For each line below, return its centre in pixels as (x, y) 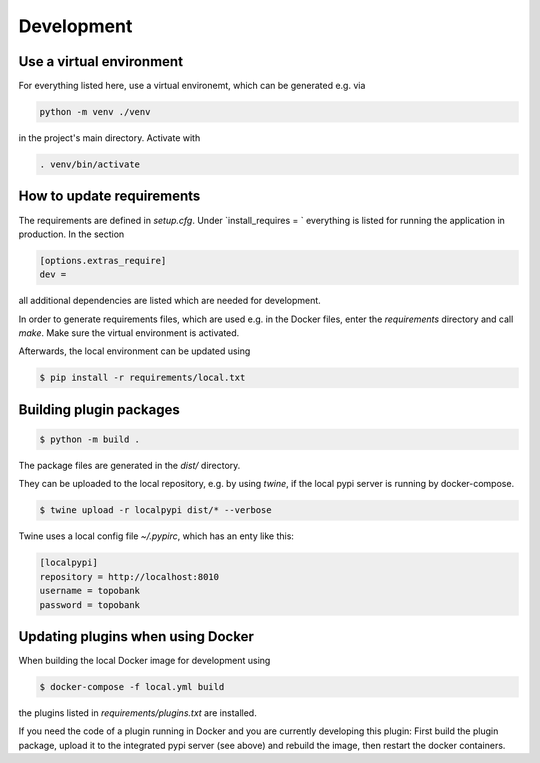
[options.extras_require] (103, 260)
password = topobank (89, 604)
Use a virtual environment (101, 61)
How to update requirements (109, 196)
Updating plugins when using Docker (136, 636)
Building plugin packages (99, 409)
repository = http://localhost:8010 (129, 576)
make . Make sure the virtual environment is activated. (129, 333)
